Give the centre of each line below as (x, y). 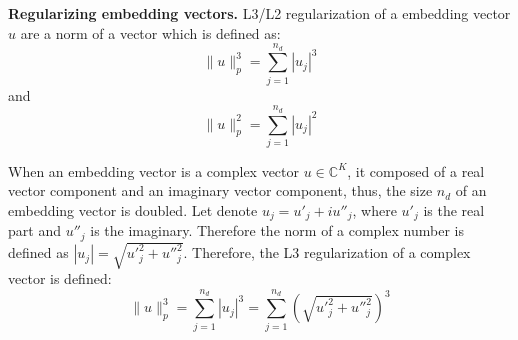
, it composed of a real (416, 170)
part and (34, 230)
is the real (454, 210)
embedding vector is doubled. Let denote (133, 210)
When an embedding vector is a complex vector (154, 170)
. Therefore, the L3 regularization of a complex (327, 252)
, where (374, 210)
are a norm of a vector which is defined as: (150, 32)
